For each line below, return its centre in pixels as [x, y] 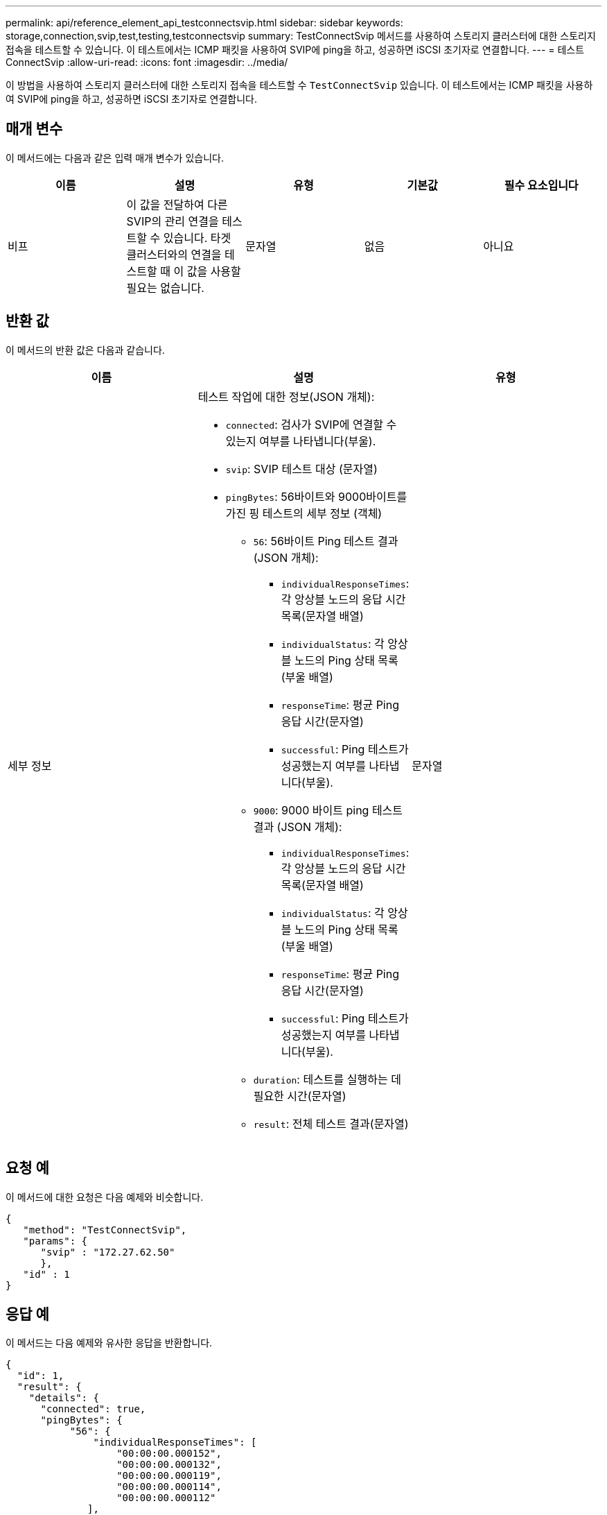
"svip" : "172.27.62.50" [108, 1252]
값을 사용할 [214, 271]
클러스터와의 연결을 [174, 254]
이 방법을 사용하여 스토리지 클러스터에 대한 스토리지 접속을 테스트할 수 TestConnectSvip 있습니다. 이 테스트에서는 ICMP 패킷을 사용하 [299, 85]
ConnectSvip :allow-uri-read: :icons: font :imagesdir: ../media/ [147, 62]
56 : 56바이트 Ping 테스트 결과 [326, 541]
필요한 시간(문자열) [300, 1096]
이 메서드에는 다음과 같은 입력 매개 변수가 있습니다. [115, 157]
